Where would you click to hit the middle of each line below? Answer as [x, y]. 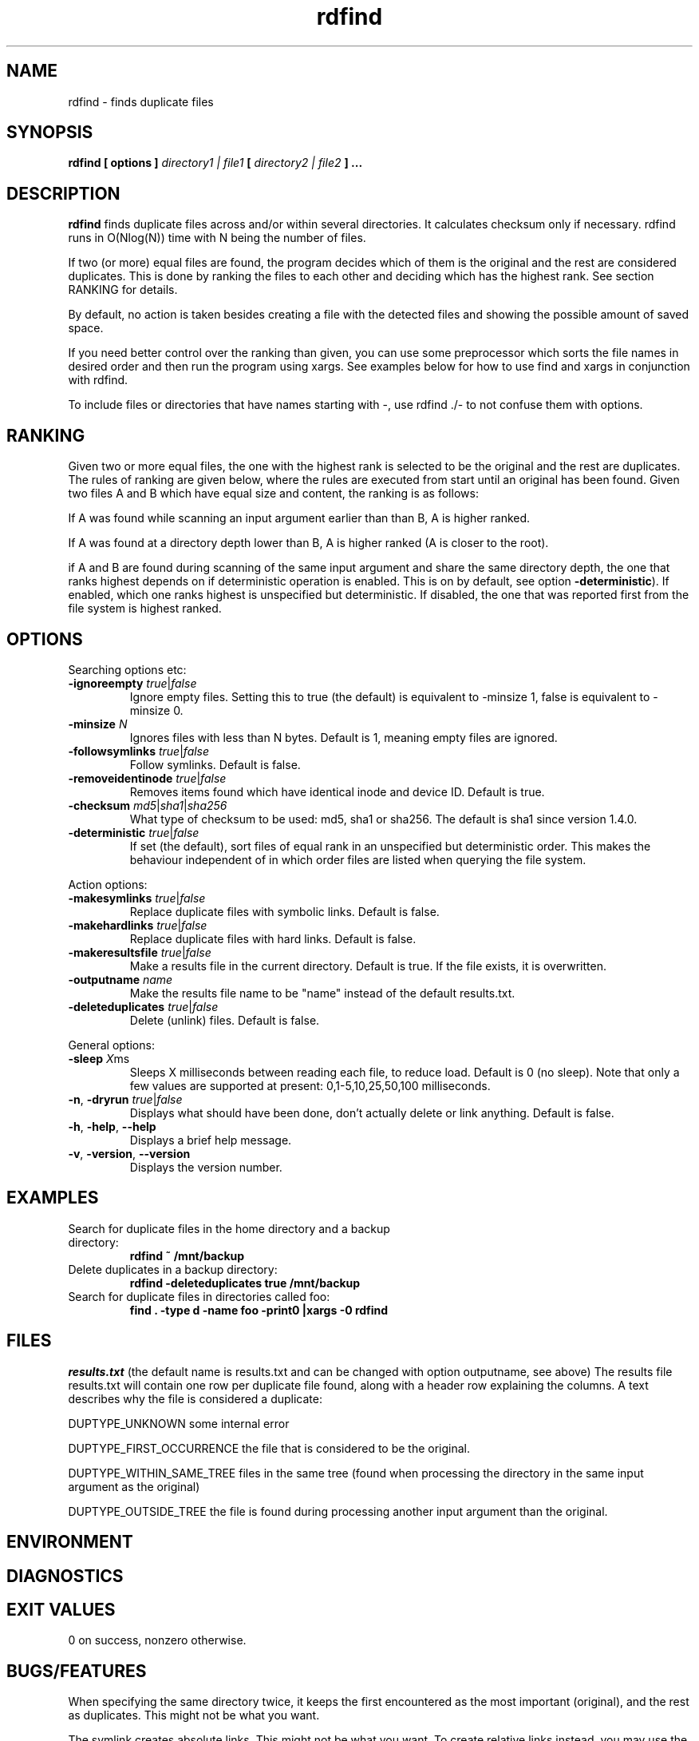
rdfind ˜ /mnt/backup [187, 1255]
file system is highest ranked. [145, 609]
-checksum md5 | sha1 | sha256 [148, 805]
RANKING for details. [123, 290]
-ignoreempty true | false [132, 683]
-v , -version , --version [129, 1153]
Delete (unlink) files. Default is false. [225, 1020]
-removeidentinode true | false [147, 778]
